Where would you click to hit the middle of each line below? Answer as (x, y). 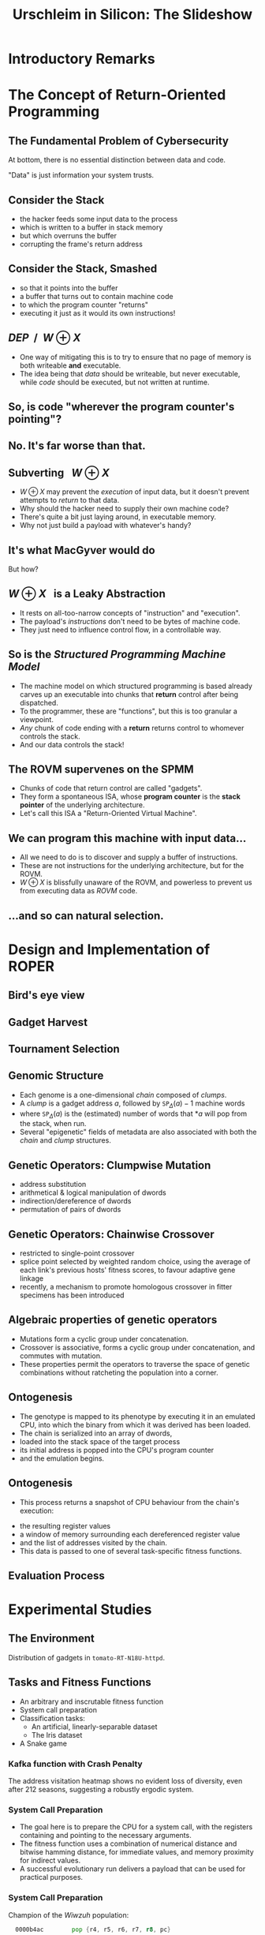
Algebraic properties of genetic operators (113, 1320)
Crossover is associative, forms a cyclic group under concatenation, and (137, 1347)
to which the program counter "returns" (84, 305)
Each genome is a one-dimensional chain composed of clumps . (123, 1095)
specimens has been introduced (72, 1295)
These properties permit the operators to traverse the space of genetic (134, 1364)
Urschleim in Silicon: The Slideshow (132, 15)
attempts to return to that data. (69, 500)
